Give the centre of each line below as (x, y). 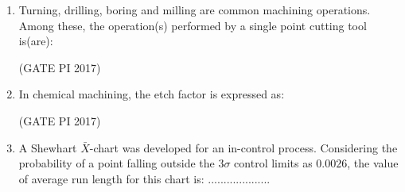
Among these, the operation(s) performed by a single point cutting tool (193, 25)
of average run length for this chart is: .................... (144, 178)
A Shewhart (48, 147)
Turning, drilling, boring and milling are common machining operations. (195, 10)
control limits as (273, 163)
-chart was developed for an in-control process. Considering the (243, 147)
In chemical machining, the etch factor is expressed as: (152, 94)
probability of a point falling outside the (117, 163)
